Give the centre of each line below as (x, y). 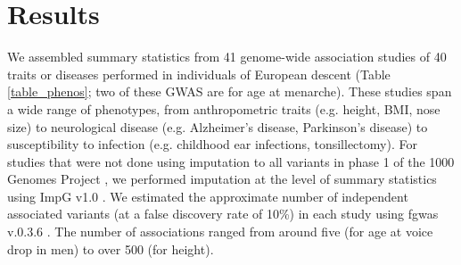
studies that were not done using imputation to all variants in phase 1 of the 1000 (231, 161)
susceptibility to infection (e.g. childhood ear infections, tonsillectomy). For (212, 144)
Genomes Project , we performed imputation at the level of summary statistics (222, 179)
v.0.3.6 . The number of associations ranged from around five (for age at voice (220, 232)
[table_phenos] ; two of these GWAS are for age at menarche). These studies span (230, 91)
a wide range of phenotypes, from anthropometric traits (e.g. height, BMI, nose (224, 108)
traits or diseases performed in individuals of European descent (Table (199, 74)
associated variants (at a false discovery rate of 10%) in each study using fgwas (223, 214)
